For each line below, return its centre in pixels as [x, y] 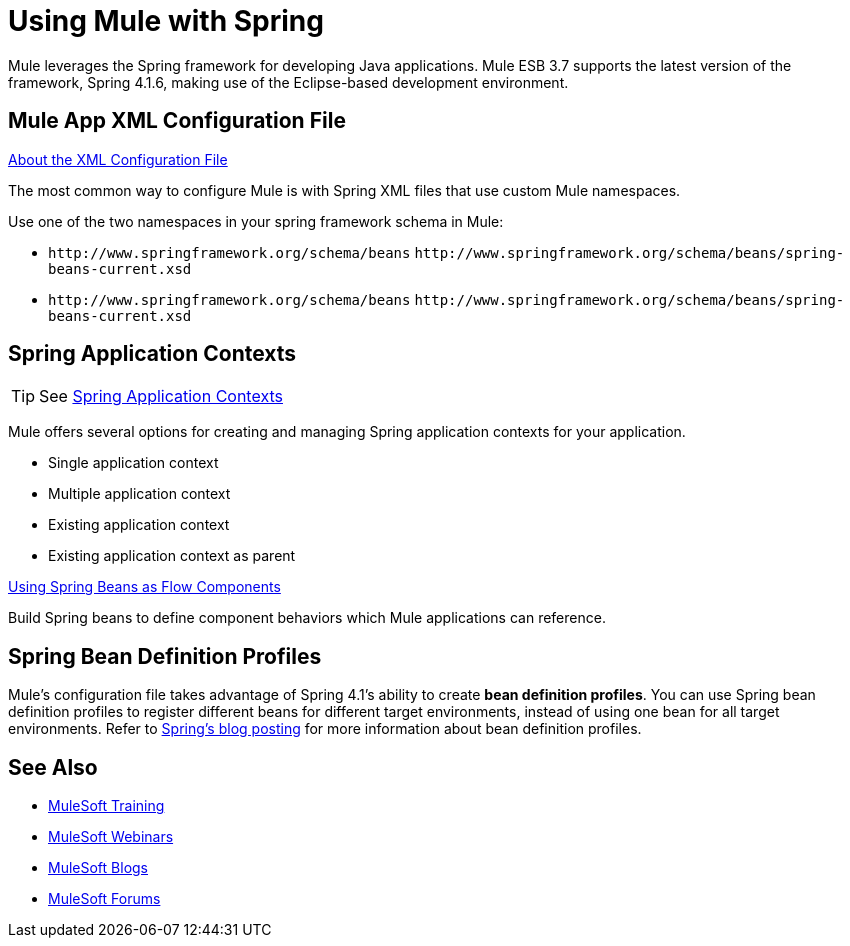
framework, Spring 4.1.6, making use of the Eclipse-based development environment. [288, 82]
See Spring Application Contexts [161, 396]
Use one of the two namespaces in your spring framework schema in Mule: [256, 221]
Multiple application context [139, 494]
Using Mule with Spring [166, 21]
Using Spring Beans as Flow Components [144, 587]
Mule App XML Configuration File [177, 121]
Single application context [133, 463]
